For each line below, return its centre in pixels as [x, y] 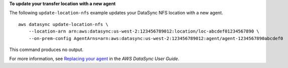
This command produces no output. [46, 49]
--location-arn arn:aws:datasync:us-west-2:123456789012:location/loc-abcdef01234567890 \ [144, 31]
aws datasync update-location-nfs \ [63, 24]
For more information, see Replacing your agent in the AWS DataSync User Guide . [94, 59]
